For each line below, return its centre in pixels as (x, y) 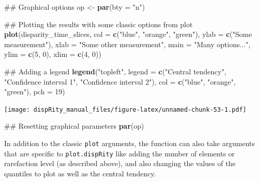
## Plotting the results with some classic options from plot (98, 24)
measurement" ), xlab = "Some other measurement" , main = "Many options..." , (127, 44)
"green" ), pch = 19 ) (35, 92)
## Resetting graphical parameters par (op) (74, 126)
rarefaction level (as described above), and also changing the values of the (120, 163)
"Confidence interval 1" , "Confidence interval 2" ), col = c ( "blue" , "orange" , (120, 81)
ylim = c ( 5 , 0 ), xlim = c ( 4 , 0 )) (53, 54)
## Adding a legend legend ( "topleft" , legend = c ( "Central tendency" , (115, 71)
